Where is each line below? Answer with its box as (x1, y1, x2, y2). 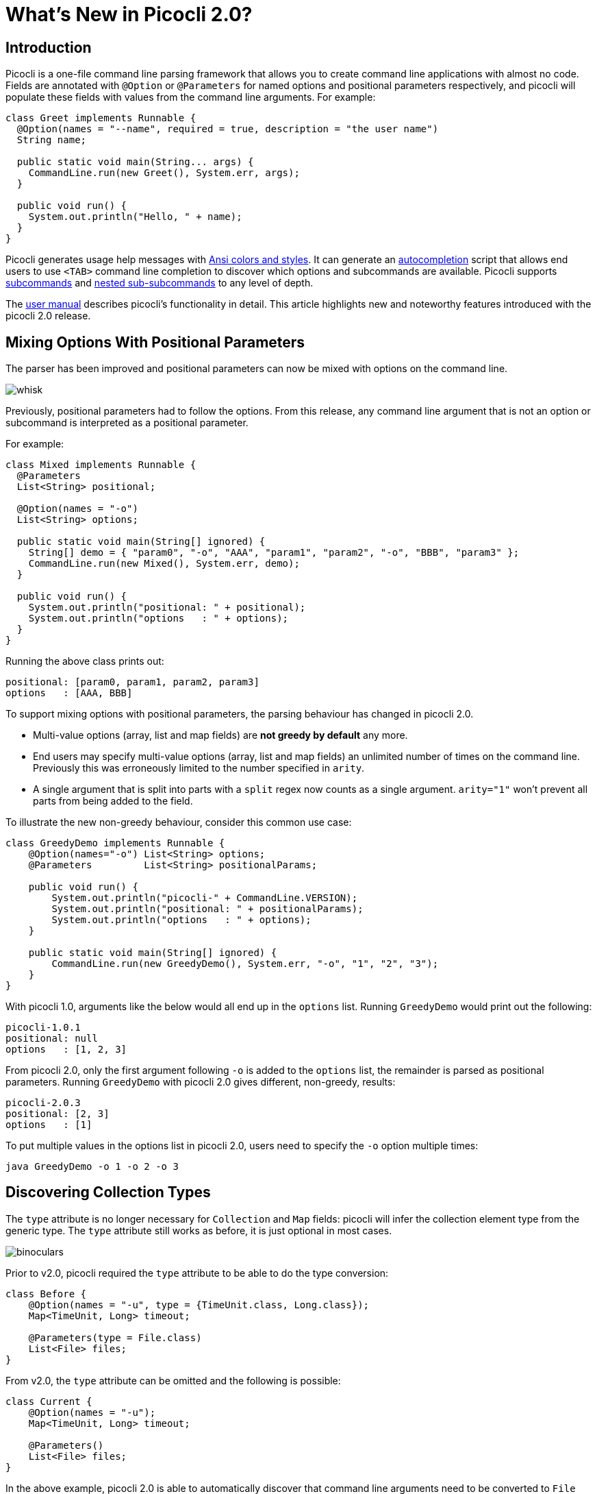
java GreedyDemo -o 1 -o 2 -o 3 (5, 1161, 179, 1173)
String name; (16, 134, 87, 146)
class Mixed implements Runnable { (5, 459, 196, 471)
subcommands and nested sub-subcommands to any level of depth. (5, 277, 314, 289)
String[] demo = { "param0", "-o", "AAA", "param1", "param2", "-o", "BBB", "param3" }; (28, 547, 520, 559)
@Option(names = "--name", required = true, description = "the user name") (16, 123, 439, 135)
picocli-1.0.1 (5, 1022, 81, 1033)
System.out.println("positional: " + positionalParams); (51, 903, 364, 915)
